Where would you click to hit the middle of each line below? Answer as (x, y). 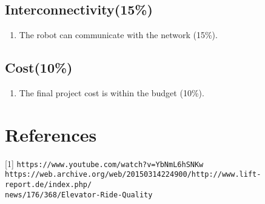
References (51, 134)
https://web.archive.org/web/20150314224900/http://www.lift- (133, 175)
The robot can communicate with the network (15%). (118, 35)
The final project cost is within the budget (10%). (112, 93)
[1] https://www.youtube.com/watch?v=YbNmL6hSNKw (104, 163)
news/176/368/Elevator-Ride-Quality (79, 195)
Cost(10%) (39, 67)
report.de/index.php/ (49, 185)
